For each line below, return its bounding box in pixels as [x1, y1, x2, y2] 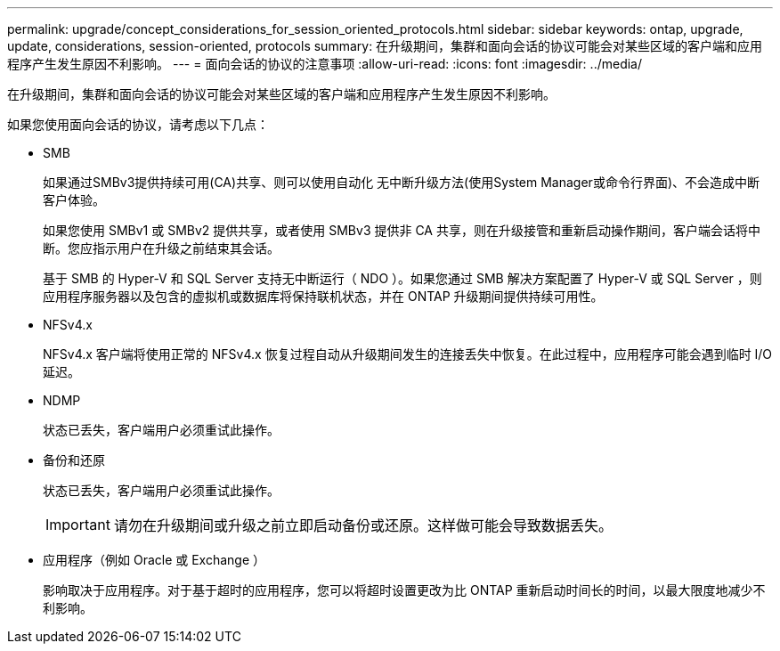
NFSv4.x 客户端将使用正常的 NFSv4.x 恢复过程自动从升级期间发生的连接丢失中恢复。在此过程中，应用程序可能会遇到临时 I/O [43, 346, 773, 362]
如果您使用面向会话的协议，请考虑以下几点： [7, 117, 269, 132]
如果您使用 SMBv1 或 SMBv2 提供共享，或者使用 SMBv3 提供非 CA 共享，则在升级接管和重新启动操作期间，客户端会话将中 [43, 223, 760, 238]
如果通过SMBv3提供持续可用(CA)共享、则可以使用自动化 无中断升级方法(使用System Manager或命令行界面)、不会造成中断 [43, 175, 760, 190]
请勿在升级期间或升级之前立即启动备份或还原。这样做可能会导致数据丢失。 [113, 517, 613, 534]
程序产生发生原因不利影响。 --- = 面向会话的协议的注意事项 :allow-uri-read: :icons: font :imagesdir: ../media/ [7, 56, 643, 71]
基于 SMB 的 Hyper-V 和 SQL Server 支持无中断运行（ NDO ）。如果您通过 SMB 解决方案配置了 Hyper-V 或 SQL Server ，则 [43, 271, 762, 286]
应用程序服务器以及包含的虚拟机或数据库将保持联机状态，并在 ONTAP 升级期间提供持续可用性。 [43, 289, 604, 304]
